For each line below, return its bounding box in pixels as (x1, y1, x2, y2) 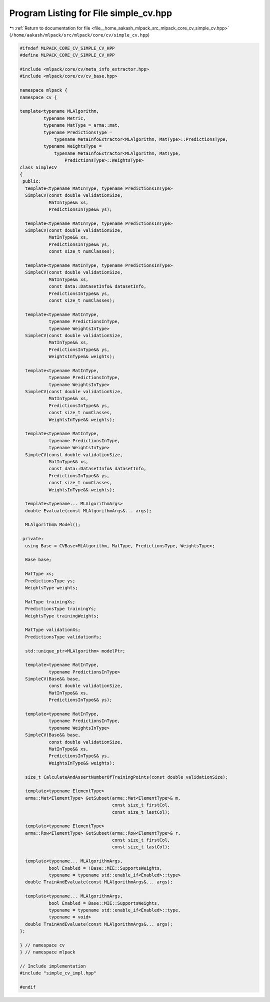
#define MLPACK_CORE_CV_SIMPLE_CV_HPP (19, 53, 115, 58)
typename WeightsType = (43, 143, 102, 149)
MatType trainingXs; (25, 599, 75, 604)
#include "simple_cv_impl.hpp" (19, 970, 97, 976)
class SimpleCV (19, 164, 57, 170)
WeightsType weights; (25, 585, 78, 590)
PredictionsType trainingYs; (25, 606, 97, 612)
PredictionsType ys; (25, 578, 75, 583)
